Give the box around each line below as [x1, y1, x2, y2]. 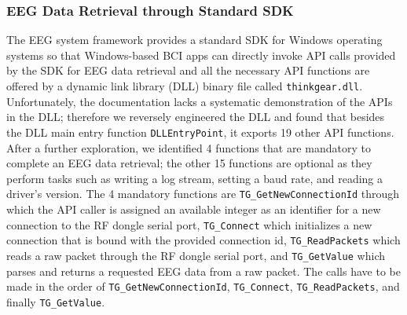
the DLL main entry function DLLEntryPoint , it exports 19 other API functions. [6, 123, 394, 140]
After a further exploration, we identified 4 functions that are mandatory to [6, 139, 371, 156]
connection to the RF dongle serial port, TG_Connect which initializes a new [6, 216, 372, 233]
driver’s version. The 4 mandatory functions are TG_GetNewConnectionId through [6, 185, 400, 202]
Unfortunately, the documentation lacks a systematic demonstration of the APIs [6, 93, 393, 109]
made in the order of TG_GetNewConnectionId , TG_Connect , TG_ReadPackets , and [6, 278, 400, 295]
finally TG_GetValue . [6, 293, 105, 310]
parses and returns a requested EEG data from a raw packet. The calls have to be [6, 262, 401, 279]
